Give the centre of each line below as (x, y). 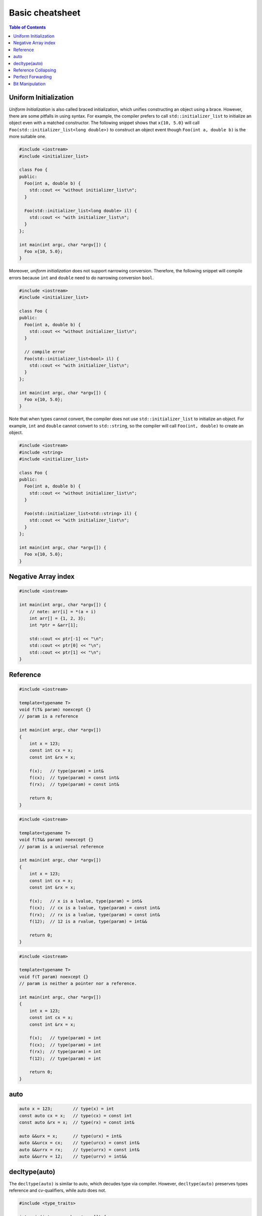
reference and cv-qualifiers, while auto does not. (57, 1190)
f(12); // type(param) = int (65, 1058)
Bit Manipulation (29, 84)
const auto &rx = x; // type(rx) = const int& (77, 1123)
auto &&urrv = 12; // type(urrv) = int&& (73, 1157)
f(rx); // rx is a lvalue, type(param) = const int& (95, 915)
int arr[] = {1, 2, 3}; (57, 618)
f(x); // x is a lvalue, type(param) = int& (86, 901)
